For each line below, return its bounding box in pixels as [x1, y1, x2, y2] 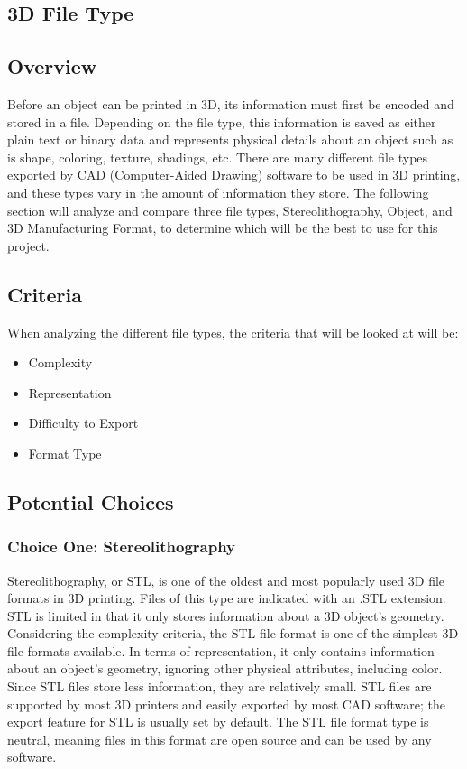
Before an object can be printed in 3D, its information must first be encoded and [7, 94, 454, 113]
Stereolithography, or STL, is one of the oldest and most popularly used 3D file [7, 570, 445, 589]
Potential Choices [7, 487, 174, 515]
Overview [7, 52, 97, 80]
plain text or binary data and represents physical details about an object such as [7, 130, 453, 149]
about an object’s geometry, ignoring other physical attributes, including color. [7, 659, 443, 678]
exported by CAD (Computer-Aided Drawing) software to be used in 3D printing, [7, 165, 461, 184]
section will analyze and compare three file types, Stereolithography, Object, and [7, 200, 453, 219]
